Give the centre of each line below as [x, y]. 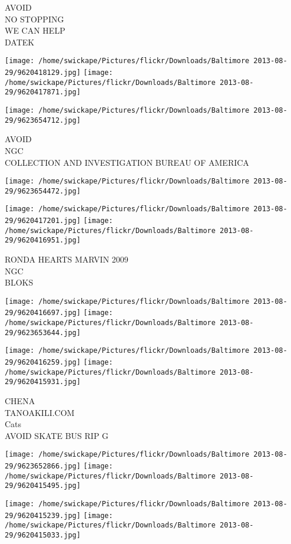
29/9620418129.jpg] [43, 73]
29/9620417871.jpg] [43, 92]
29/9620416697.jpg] [43, 313]
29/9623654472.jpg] [43, 191]
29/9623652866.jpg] [43, 466]
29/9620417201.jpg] [43, 221]
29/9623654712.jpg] [43, 120]
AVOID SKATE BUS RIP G [57, 435]
